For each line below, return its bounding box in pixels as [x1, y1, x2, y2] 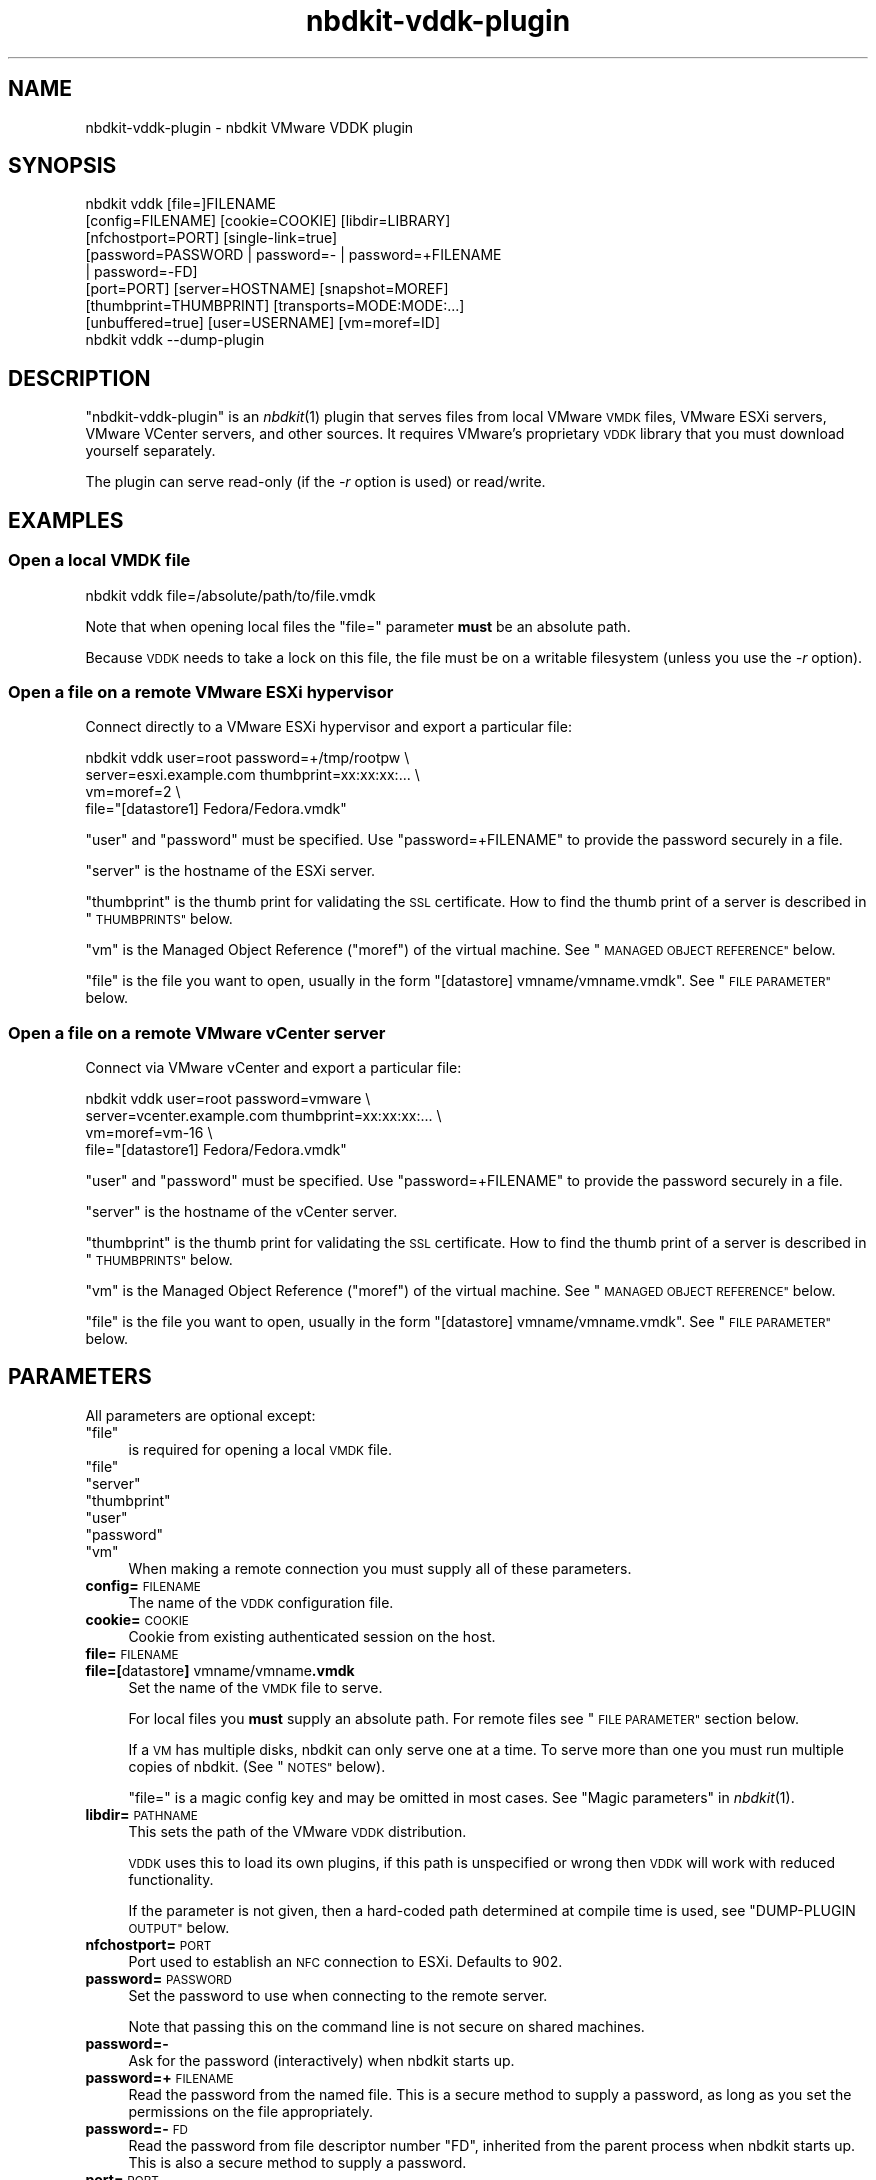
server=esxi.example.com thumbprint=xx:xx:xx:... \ [85, 766, 420, 784]
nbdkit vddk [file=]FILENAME [85, 195, 276, 213]
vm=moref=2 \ [85, 783, 181, 801]
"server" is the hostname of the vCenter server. [85, 1203, 398, 1220]
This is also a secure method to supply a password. [128, 2153, 467, 2171]
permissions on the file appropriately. [128, 2102, 374, 2120]
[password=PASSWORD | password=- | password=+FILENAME [85, 246, 502, 264]
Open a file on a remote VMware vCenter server [8, 1022, 386, 1043]
